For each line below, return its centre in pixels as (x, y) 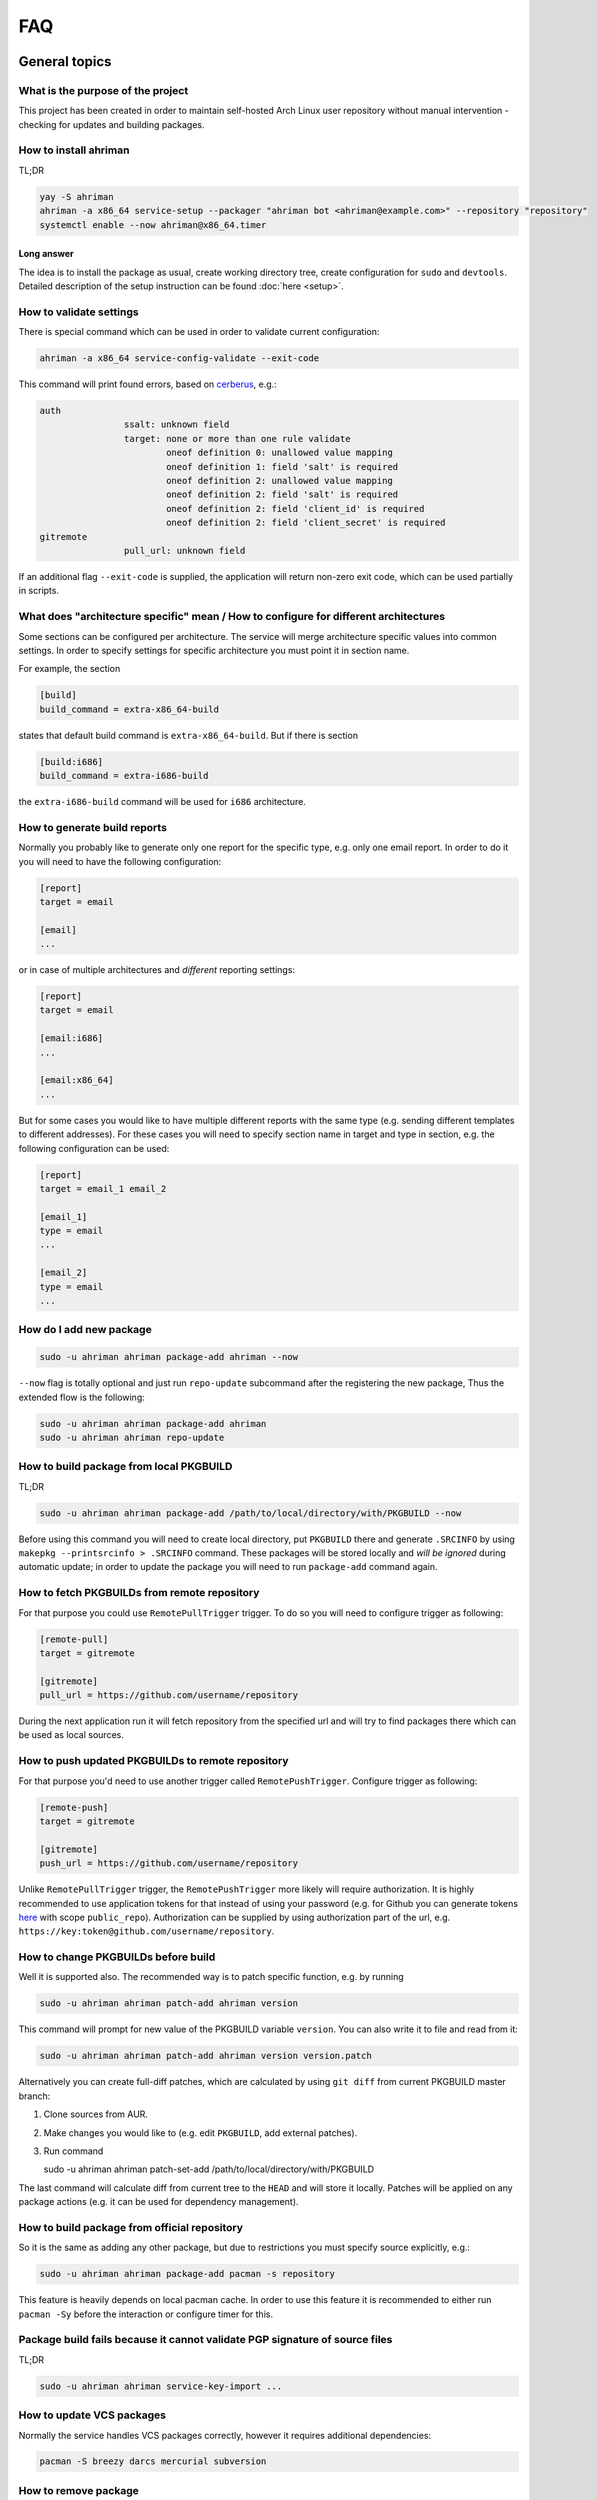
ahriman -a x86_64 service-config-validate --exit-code (179, 358)
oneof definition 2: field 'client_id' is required (295, 508)
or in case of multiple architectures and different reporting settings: (156, 970)
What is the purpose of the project (103, 90)
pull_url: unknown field (184, 550)
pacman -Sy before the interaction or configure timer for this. (146, 2314)
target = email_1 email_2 (103, 1188)
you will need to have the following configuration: (120, 861)
